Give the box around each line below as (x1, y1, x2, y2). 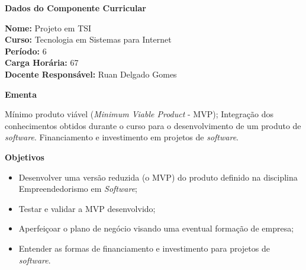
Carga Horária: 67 (5, 56, 79, 69)
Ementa (5, 88, 37, 100)
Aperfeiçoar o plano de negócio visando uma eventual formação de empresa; (18, 222, 294, 234)
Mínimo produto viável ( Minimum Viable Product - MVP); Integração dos (5, 108, 273, 120)
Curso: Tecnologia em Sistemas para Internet (5, 33, 172, 46)
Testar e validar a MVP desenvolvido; (18, 202, 156, 214)
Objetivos (5, 150, 44, 163)
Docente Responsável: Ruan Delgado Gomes (5, 67, 177, 80)
